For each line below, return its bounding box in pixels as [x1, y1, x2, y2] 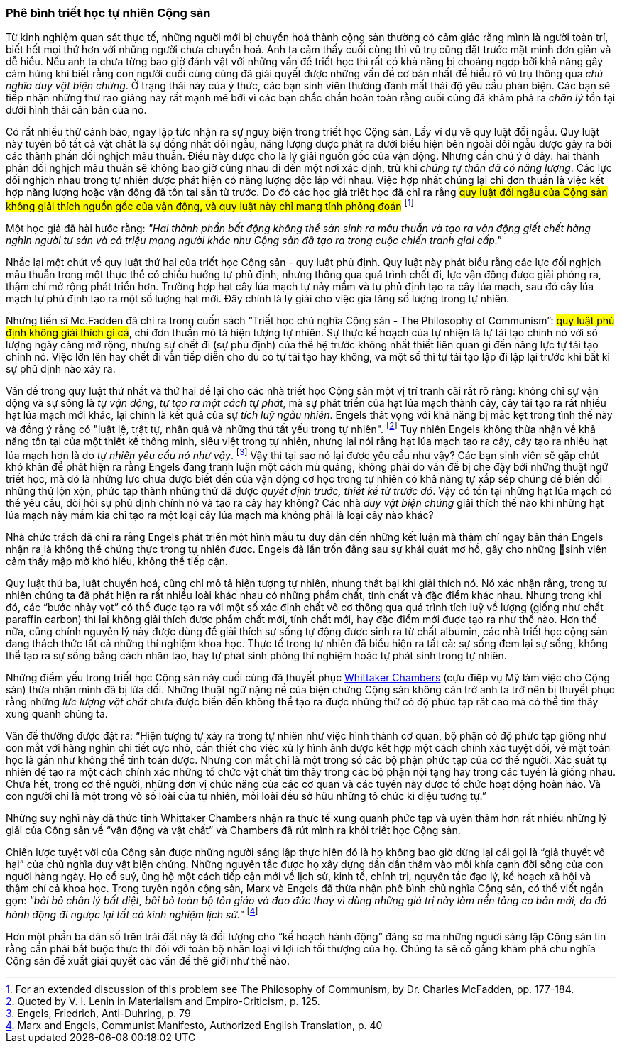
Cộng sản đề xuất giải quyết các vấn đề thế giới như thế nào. [6, 955, 290, 967]
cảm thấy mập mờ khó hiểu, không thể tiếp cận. [6, 555, 229, 568]
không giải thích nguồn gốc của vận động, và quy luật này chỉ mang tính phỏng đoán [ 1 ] [6, 198, 414, 213]
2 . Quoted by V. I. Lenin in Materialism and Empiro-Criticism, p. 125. [6, 995, 320, 1007]
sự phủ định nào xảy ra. [6, 363, 116, 375]
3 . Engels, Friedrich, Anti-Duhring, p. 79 [6, 1007, 191, 1019]
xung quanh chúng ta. [6, 708, 108, 720]
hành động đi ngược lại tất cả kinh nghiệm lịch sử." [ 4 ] [6, 906, 258, 921]
